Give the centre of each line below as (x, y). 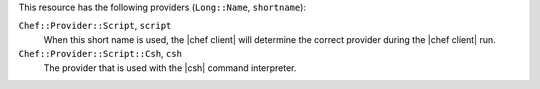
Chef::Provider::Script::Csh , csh (100, 54)
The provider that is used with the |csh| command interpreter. (170, 67)
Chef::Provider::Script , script (95, 26)
